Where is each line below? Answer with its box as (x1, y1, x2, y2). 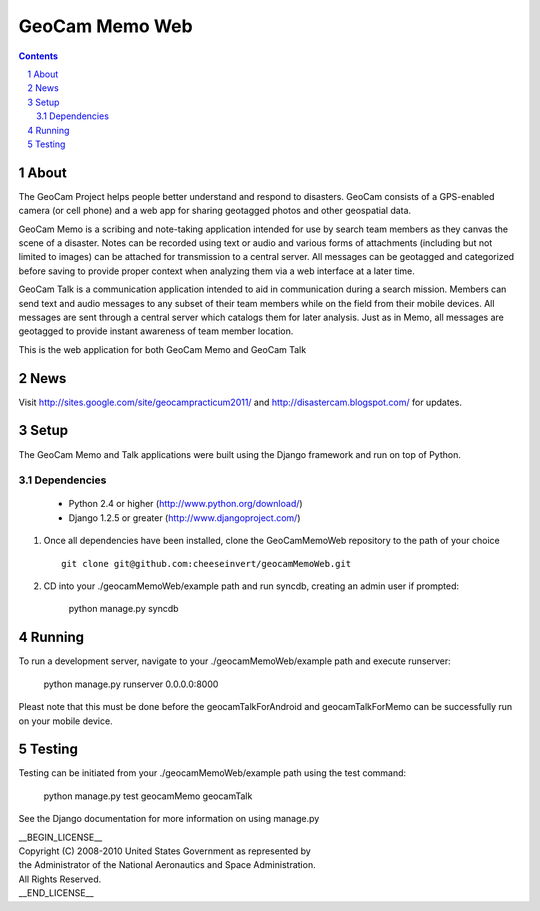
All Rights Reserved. (18, 873, 102, 885)
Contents (18, 50, 59, 62)
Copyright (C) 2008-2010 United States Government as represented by (18, 845, 312, 857)
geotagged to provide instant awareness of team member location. (18, 325, 294, 337)
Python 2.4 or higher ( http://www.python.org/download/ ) (68, 498, 304, 510)
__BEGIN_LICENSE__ (18, 831, 103, 843)
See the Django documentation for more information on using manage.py (18, 813, 320, 825)
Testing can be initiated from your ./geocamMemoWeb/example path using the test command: (18, 767, 407, 779)
